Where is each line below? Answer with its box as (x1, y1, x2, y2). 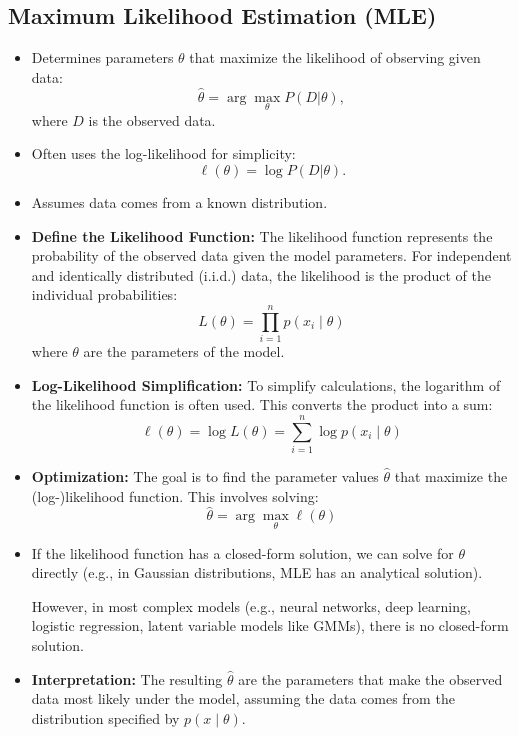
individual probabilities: (31, 284, 178, 305)
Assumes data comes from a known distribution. (31, 192, 328, 213)
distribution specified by (31, 707, 180, 728)
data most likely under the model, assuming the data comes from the (31, 688, 455, 709)
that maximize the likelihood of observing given (189, 47, 481, 68)
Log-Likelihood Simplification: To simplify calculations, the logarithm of (31, 374, 501, 395)
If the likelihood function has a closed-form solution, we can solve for (31, 542, 454, 563)
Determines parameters (31, 47, 174, 68)
